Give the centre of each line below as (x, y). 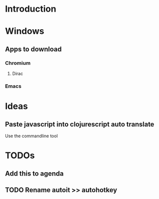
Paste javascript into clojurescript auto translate (80, 124)
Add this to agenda (34, 173)
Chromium (18, 63)
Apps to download (33, 49)
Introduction (31, 9)
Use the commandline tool (31, 136)
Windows (25, 31)
